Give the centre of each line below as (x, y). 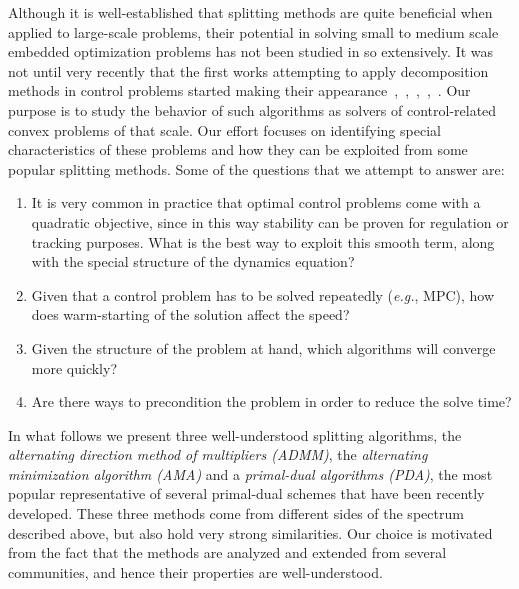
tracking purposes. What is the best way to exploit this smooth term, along (263, 241)
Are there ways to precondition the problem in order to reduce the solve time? (271, 401)
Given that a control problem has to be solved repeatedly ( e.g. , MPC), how (263, 294)
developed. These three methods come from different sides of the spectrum (236, 513)
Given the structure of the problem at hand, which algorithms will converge (263, 347)
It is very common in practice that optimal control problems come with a (256, 202)
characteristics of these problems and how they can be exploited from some (238, 149)
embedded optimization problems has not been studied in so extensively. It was (251, 51)
